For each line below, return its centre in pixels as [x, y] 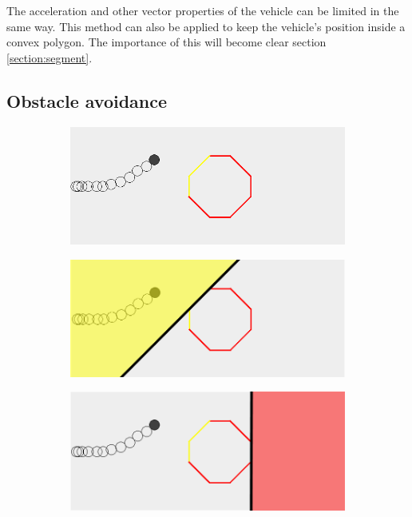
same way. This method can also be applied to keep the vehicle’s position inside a [206, 26]
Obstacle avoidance [87, 100]
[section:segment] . [50, 57]
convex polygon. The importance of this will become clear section [166, 42]
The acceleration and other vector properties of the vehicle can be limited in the [203, 10]
